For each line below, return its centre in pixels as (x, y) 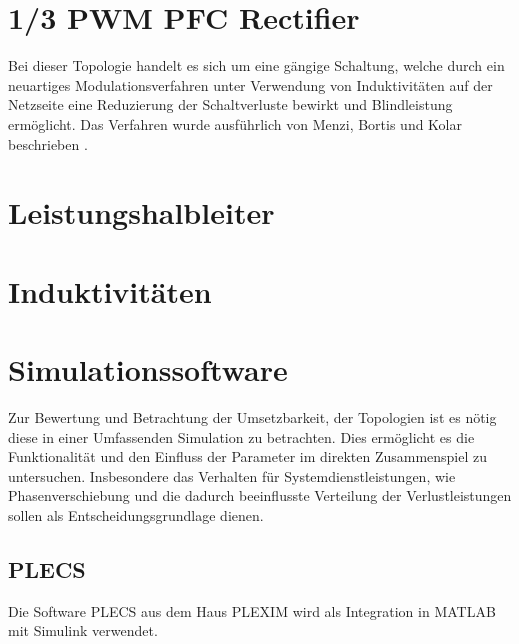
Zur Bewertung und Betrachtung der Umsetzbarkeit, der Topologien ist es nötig (252, 416)
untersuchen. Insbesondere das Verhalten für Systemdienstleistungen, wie (232, 475)
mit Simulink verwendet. (83, 630)
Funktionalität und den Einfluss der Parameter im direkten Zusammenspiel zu (248, 456)
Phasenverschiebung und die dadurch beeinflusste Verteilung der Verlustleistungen (260, 495)
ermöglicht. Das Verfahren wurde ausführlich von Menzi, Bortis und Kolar (235, 123)
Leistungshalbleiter (141, 212)
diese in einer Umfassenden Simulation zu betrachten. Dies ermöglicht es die (241, 436)
